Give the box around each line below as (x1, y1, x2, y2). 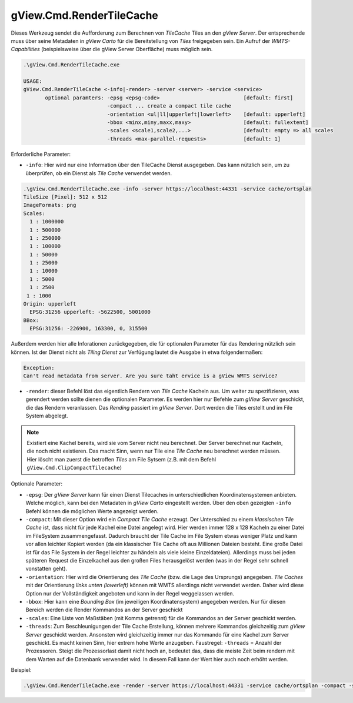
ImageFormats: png (23, 202, 76, 209)
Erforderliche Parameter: (11, 150, 71, 158)
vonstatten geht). (25, 565, 68, 573)
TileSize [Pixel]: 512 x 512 (23, 193, 108, 200)
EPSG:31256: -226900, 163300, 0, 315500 (29, 325, 148, 332)
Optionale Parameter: (11, 480, 63, 487)
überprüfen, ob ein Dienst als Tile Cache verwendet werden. (25, 169, 172, 176)
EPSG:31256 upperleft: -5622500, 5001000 (29, 309, 151, 316)
